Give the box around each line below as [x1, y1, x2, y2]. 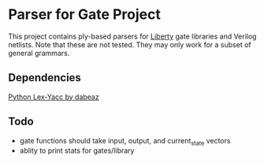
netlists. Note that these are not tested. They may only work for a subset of [8, 39, 251, 49]
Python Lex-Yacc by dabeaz [8, 92, 100, 102]
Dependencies [8, 71, 81, 84]
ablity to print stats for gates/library [19, 146, 135, 155]
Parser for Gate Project [8, 6, 162, 24]
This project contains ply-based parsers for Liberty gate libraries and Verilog [8, 31, 257, 41]
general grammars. [8, 48, 70, 57]
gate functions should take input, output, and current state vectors [19, 135, 231, 147]
